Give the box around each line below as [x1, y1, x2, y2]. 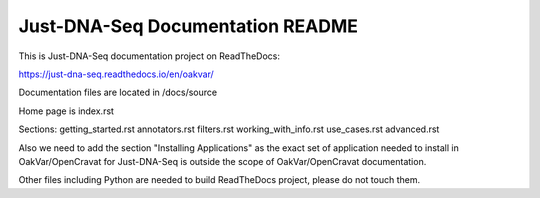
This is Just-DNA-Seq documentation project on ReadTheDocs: [18, 50, 280, 62]
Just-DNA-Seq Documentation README [18, 15, 359, 37]
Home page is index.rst [18, 105, 115, 117]
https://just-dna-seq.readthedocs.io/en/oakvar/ [18, 68, 214, 80]
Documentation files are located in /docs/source [18, 86, 218, 99]
